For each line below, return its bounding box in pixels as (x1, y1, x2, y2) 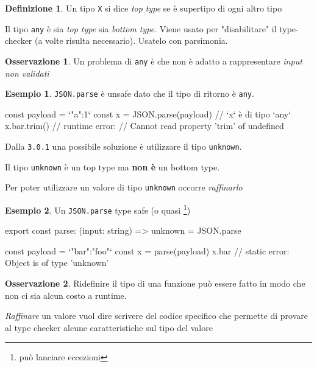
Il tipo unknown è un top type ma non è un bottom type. (5, 160, 220, 173)
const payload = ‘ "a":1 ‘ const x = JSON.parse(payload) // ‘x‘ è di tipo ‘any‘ (5, 107, 291, 120)
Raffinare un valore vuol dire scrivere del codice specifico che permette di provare (5, 309, 308, 322)
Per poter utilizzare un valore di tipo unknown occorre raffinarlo (5, 181, 243, 194)
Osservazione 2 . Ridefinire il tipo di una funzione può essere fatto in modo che (5, 277, 305, 290)
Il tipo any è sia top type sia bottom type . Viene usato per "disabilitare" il (5, 22, 277, 35)
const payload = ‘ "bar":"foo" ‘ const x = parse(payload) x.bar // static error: (5, 244, 290, 257)
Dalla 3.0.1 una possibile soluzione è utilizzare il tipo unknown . (5, 140, 242, 152)
